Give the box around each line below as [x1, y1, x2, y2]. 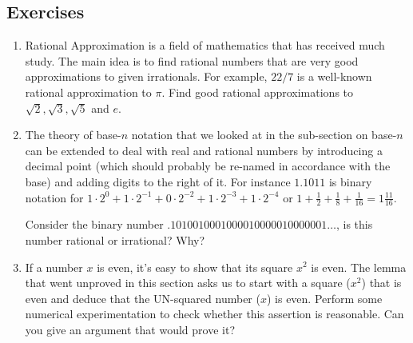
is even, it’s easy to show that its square [97, 258, 293, 275]
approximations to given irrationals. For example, [25, 68, 268, 85]
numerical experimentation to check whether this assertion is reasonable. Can [25, 305, 404, 322]
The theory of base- [25, 126, 121, 143]
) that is [361, 274, 402, 291]
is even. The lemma [311, 258, 407, 275]
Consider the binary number [25, 216, 164, 233]
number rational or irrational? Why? [25, 231, 205, 248]
